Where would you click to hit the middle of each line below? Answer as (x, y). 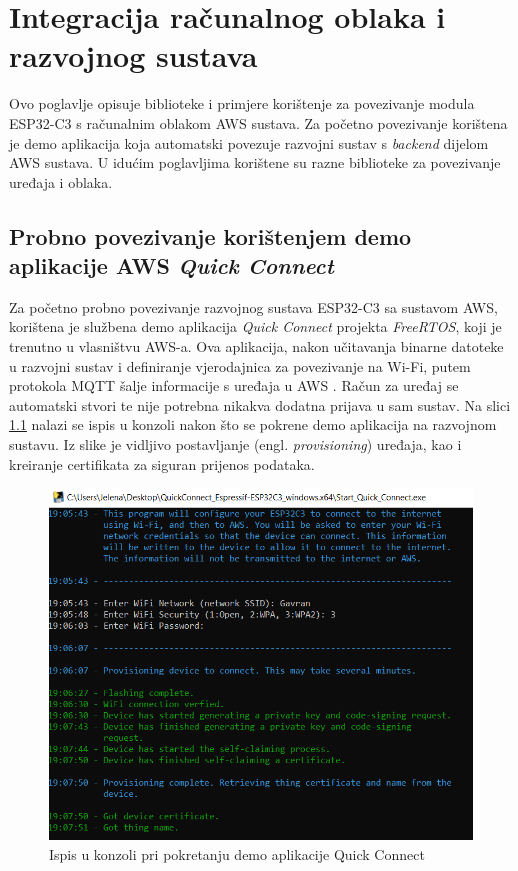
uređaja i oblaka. (61, 181)
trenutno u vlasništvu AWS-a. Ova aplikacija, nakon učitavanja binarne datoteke (256, 346)
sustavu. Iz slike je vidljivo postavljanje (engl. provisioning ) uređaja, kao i (235, 444)
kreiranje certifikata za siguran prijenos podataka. (162, 463)
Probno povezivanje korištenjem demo (210, 235)
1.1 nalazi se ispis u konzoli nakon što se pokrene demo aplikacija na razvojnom (253, 424)
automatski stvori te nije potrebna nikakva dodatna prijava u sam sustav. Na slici (260, 404)
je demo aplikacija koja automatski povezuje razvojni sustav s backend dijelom (249, 142)
